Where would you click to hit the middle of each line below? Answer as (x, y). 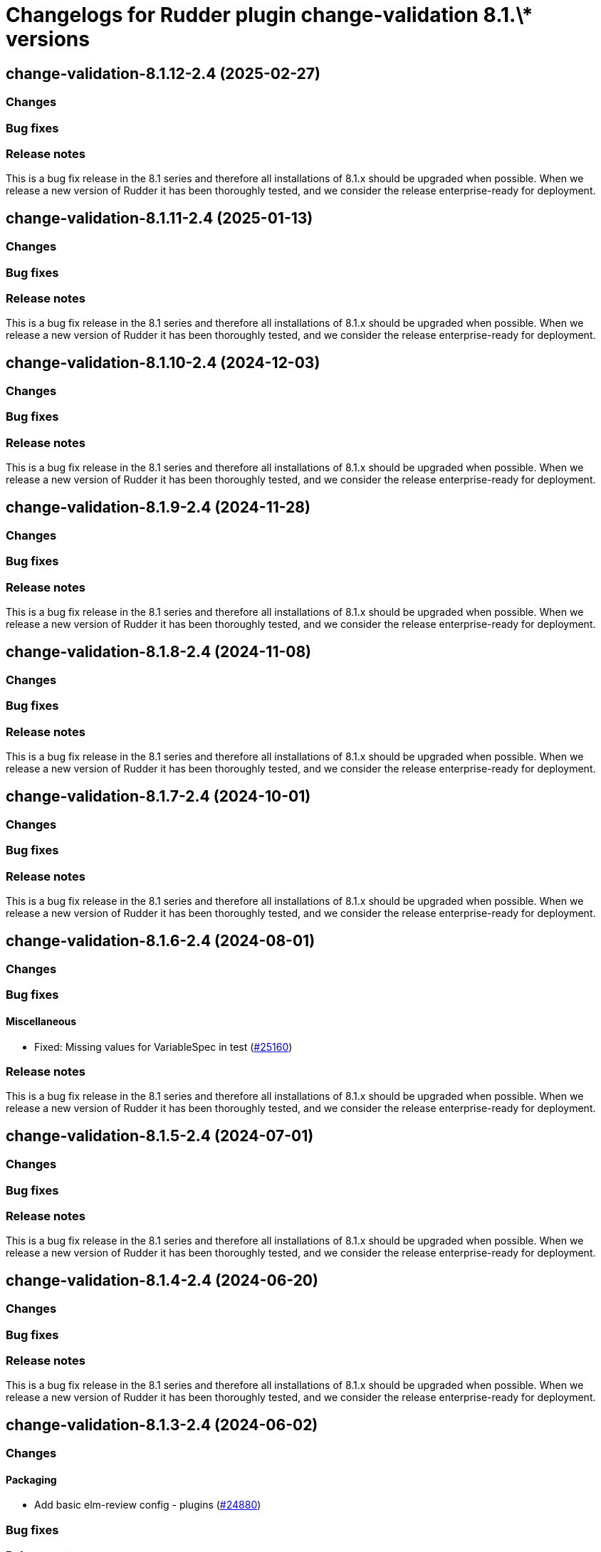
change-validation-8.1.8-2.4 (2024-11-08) (159, 651)
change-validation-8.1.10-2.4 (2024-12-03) (163, 362)
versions (48, 39)
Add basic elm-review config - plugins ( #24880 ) (148, 1505)
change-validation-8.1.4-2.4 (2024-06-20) (162, 1280)
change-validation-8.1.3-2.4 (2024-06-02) (162, 1425)
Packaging (31, 1479)
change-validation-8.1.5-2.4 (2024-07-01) (160, 1136)
